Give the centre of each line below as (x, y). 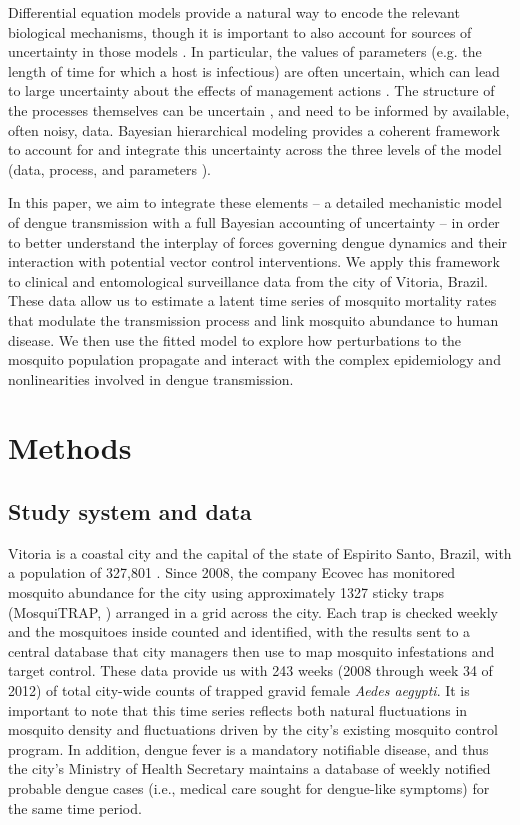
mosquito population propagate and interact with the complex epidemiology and (254, 359)
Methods (70, 447)
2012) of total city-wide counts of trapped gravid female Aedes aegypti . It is (239, 690)
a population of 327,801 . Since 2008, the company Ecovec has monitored (232, 572)
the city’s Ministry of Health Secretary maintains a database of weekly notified (249, 768)
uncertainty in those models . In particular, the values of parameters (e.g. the (245, 51)
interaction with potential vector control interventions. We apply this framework (254, 261)
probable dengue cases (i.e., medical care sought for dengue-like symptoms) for (249, 787)
